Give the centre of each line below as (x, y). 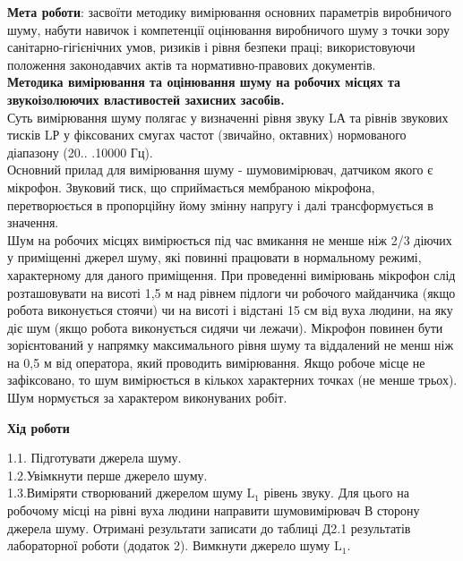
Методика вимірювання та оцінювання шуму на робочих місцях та (204, 82)
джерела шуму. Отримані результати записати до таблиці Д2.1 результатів (209, 527)
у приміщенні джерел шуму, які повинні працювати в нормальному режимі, (214, 257)
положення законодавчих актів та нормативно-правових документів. (192, 64)
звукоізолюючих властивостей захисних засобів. (146, 99)
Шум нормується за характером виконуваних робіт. (147, 398)
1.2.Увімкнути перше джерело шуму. (107, 475)
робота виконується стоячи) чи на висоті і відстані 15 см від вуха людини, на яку (230, 310)
